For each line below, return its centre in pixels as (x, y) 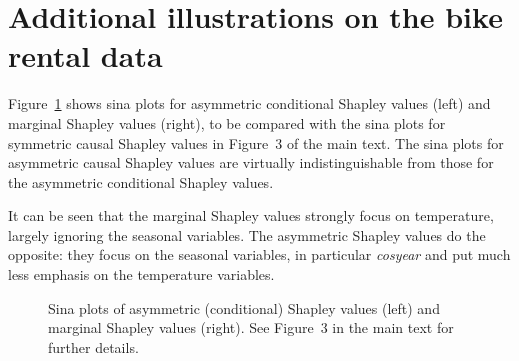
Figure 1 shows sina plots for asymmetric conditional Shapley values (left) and (249, 103)
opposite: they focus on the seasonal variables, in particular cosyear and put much (259, 254)
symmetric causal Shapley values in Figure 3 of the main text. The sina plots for (256, 142)
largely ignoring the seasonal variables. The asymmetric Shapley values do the (247, 234)
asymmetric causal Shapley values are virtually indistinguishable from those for (251, 162)
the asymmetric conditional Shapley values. (141, 181)
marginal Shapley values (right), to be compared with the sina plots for (227, 122)
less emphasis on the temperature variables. (141, 274)
